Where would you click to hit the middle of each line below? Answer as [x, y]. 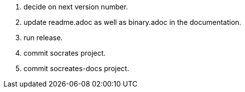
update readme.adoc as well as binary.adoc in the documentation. [133, 22]
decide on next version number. [76, 7]
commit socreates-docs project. [76, 68]
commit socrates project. [65, 53]
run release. [43, 38]
